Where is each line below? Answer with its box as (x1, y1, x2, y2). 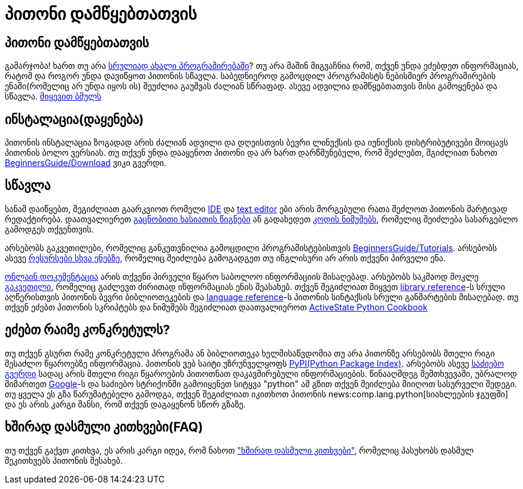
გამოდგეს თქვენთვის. (5, 224, 94, 234)
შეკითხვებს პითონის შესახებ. (5, 455, 123, 466)
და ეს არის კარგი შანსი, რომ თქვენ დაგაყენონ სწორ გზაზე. (5, 399, 246, 409)
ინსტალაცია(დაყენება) (5, 111, 144, 127)
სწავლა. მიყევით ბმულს (5, 91, 102, 102)
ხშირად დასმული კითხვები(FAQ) (5, 419, 203, 435)
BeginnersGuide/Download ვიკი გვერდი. (5, 158, 166, 168)
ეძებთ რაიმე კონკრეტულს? (5, 322, 170, 338)
